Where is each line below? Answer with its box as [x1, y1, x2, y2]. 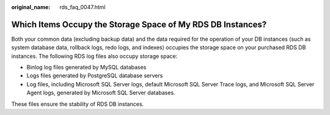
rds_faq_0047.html [59, 4, 106, 10]
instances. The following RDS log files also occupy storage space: [11, 52, 178, 60]
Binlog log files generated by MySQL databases [26, 64, 147, 71]
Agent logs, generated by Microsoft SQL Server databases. [26, 89, 175, 97]
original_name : [11, 4, 51, 10]
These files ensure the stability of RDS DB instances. [11, 100, 144, 108]
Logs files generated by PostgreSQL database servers [26, 72, 163, 79]
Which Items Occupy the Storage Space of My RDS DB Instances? [11, 19, 267, 30]
